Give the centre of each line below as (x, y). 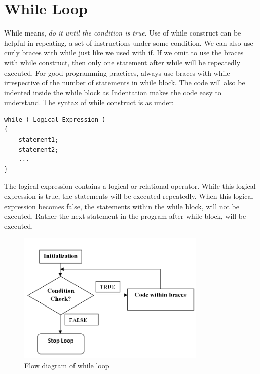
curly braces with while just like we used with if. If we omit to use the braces (124, 53)
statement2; (39, 149)
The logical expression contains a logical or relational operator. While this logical (130, 186)
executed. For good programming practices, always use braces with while (117, 72)
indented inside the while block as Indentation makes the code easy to (113, 92)
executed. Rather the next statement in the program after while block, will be (125, 216)
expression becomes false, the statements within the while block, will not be (122, 206)
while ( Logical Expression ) (55, 120)
